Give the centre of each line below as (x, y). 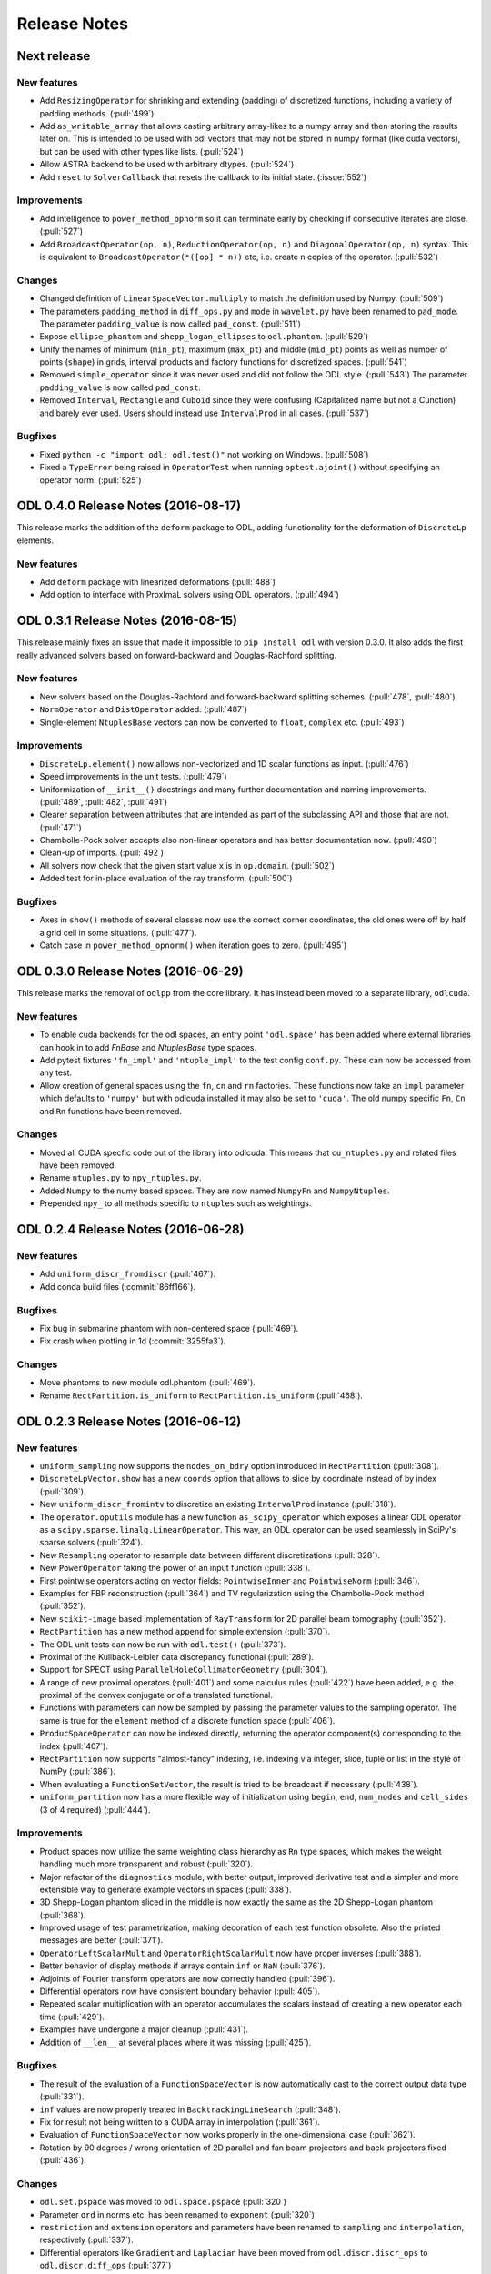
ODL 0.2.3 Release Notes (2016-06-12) (129, 1421)
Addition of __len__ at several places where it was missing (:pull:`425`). (175, 2042)
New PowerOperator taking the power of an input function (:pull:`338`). (175, 1568)
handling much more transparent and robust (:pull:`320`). (146, 1864)
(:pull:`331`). (62, 2097)
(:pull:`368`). (63, 1915)
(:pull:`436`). (63, 2160)
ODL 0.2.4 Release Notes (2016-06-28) (130, 1229)
